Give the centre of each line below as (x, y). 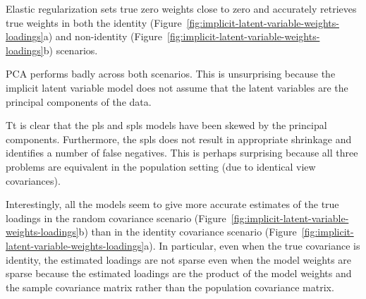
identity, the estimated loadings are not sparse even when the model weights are (179, 259)
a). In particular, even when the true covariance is (252, 245)
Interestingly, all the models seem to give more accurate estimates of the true (172, 204)
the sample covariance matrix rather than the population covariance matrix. (170, 287)
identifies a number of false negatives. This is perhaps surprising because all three (182, 153)
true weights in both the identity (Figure (94, 22)
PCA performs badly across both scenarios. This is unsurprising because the (171, 74)
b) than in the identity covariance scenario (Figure (188, 232)
